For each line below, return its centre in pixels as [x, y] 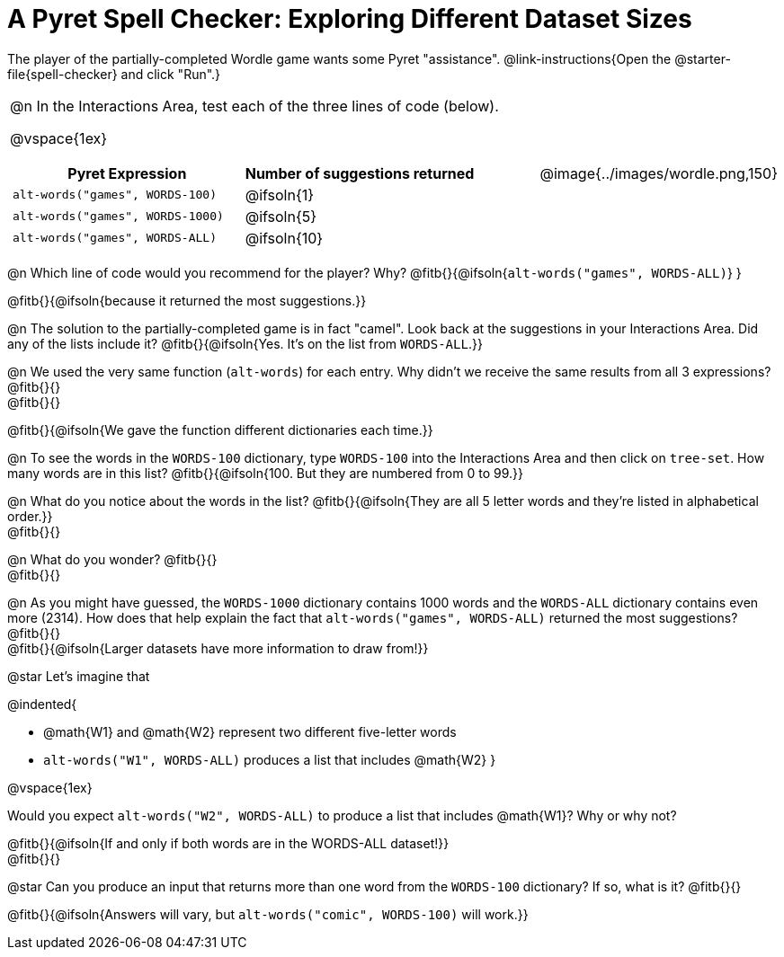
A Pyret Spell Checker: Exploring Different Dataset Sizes [350, 19]
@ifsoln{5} [281, 216]
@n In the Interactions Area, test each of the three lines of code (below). [254, 106]
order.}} [30, 516]
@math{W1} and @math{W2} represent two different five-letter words [250, 731]
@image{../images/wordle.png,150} [659, 173]
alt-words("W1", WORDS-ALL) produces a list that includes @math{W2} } [270, 759]
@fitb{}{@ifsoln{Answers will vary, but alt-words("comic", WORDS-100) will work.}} [268, 914]
